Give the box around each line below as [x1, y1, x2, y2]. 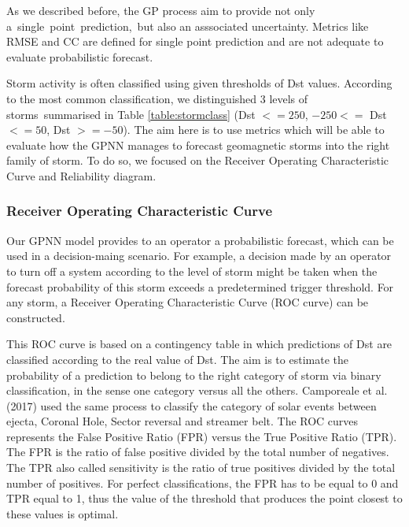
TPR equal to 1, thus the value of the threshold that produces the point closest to [6, 490, 403, 507]
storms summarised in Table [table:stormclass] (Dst [6, 106, 256, 122]
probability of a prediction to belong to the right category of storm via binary [6, 366, 381, 383]
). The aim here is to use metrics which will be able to [123, 121, 385, 138]
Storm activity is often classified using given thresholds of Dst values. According [6, 75, 392, 91]
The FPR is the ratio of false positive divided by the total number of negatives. [6, 443, 389, 460]
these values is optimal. [6, 505, 119, 521]
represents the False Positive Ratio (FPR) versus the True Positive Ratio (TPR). [6, 428, 397, 444]
